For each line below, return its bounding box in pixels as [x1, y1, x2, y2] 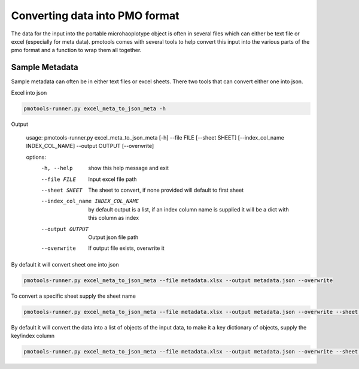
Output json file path [88, 234, 139, 241]
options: [26, 153, 47, 161]
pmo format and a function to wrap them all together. [11, 47, 142, 54]
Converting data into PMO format [11, 9, 180, 22]
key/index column [11, 332, 55, 339]
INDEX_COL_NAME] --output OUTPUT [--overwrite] [26, 143, 154, 150]
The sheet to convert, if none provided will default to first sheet [88, 186, 244, 193]
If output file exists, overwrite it [88, 244, 165, 252]
